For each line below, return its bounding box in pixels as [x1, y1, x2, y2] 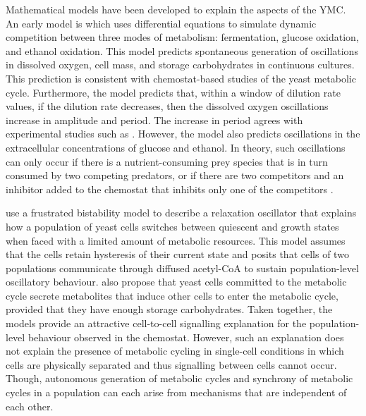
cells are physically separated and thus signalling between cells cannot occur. [6, 357, 337, 372]
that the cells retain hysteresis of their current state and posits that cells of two [6, 247, 349, 262]
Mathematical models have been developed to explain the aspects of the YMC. [6, 2, 346, 16]
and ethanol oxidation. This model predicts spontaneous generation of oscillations [6, 43, 358, 58]
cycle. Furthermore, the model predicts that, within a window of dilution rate [6, 85, 341, 99]
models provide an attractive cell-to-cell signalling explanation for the [6, 316, 307, 331]
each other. [6, 398, 54, 413]
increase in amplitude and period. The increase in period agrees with [6, 112, 303, 127]
